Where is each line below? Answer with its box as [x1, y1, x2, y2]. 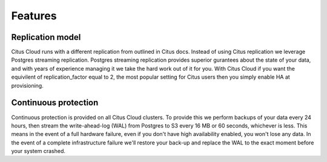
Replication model [11, 32, 81, 42]
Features [11, 9, 57, 22]
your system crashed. [11, 147, 66, 155]
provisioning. [11, 82, 44, 89]
